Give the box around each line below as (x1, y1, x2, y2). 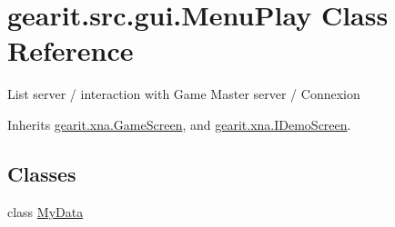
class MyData (7, 202, 84, 221)
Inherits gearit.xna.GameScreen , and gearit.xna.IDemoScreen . (7, 114, 351, 133)
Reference (7, 32, 134, 69)
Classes (7, 159, 76, 187)
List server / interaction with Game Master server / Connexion (7, 84, 360, 104)
